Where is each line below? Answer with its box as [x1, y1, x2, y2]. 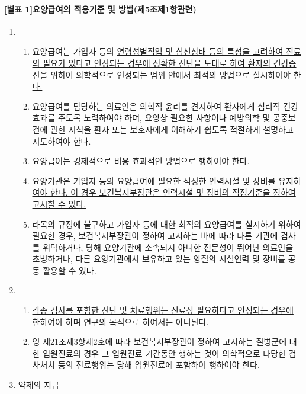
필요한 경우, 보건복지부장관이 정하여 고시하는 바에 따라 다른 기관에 [32, 229, 278, 242]
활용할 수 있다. [43, 264, 96, 276]
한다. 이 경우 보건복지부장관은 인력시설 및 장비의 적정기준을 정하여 [50, 186, 296, 198]
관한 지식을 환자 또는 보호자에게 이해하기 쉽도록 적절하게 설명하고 [50, 123, 294, 135]
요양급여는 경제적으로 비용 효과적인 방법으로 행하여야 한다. [32, 155, 250, 167]
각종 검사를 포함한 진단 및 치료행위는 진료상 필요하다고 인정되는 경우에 [32, 304, 294, 316]
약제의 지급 [18, 379, 59, 391]
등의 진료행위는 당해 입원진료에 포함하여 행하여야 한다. [57, 358, 260, 371]
